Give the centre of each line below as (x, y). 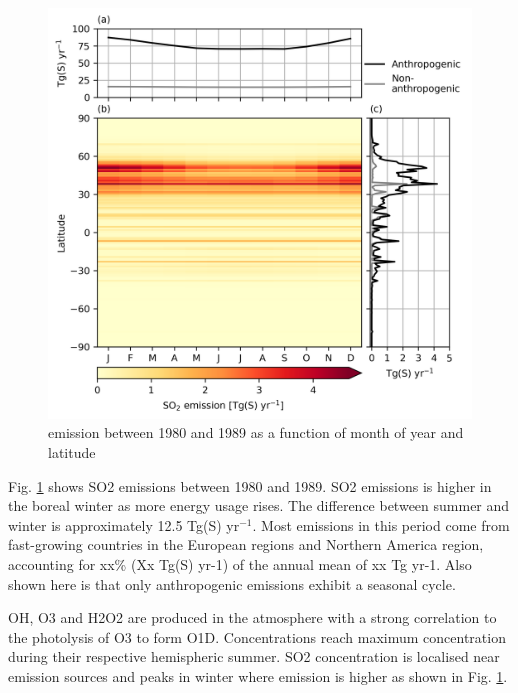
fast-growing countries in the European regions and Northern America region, (246, 544)
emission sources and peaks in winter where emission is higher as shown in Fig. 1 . (258, 675)
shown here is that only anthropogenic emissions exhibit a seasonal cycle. (232, 583)
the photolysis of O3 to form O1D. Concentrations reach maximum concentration (257, 636)
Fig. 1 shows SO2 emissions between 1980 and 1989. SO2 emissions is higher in (250, 485)
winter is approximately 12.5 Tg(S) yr (124, 524)
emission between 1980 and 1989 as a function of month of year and (256, 432)
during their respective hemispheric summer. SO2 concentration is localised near (254, 656)
